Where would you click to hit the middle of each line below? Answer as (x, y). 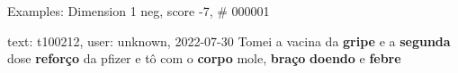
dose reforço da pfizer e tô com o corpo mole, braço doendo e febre (204, 58)
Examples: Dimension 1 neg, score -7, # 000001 (139, 11)
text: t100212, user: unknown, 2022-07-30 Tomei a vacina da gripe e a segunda (229, 41)
